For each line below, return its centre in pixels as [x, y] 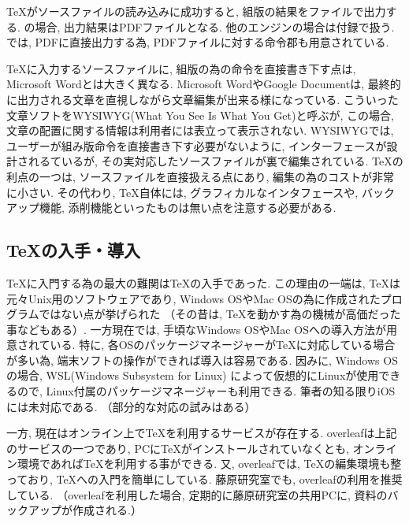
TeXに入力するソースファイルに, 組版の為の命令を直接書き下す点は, [181, 68]
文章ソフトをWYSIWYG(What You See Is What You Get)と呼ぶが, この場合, [200, 115]
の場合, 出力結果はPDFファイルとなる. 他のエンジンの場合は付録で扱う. [209, 26]
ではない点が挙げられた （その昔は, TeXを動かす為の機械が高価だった [220, 314]
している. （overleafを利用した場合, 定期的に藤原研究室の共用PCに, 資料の [197, 494]
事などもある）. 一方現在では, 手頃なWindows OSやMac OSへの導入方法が [196, 329]
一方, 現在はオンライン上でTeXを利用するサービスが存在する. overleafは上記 [202, 433]
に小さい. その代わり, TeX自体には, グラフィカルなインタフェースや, [182, 192]
